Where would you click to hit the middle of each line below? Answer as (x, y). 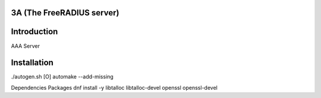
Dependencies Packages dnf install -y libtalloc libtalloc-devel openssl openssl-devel (114, 87)
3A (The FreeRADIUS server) (65, 13)
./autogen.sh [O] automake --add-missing (62, 77)
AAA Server (25, 46)
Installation (32, 63)
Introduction (34, 32)
